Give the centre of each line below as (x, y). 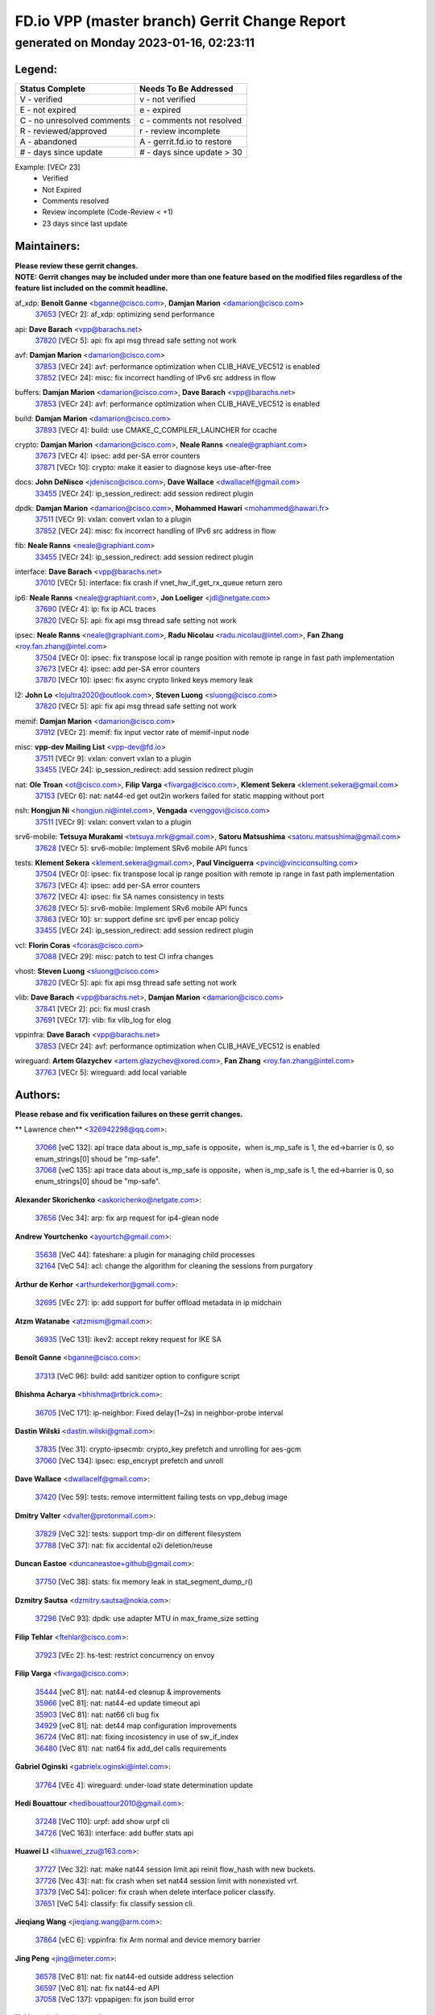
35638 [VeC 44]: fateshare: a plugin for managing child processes (145, 1255)
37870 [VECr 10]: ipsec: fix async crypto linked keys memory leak (144, 680)
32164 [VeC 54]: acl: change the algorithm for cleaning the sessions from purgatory (174, 1266)
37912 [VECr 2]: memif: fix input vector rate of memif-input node (142, 733)
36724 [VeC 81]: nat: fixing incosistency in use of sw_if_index (137, 1737)
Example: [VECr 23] (48, 167)
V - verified (41, 99)
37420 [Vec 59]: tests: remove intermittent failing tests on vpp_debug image (161, 1497)
